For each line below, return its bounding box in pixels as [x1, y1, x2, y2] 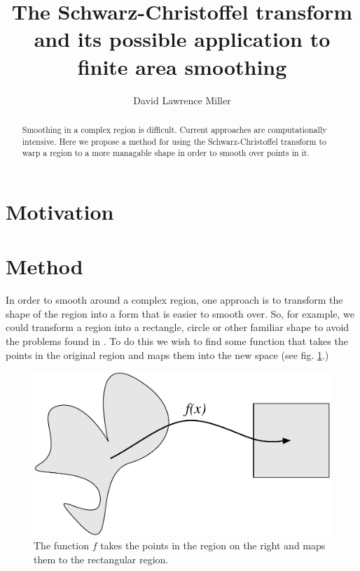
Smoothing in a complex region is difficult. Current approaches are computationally [22, 123, 327, 135]
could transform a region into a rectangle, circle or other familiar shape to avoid [6, 320, 349, 334]
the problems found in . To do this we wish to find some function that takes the [6, 333, 348, 348]
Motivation [6, 197, 114, 225]
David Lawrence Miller [133, 92, 231, 107]
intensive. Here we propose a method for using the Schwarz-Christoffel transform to [22, 135, 327, 147]
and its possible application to [34, 24, 331, 53]
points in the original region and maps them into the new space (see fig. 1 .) [6, 347, 329, 362]
